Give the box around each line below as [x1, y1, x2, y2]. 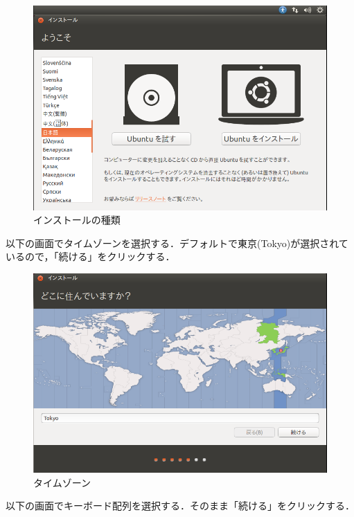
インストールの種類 [33, 212, 121, 227]
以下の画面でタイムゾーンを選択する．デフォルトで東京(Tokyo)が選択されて [6, 235, 348, 250]
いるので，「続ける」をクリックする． [6, 249, 175, 264]
